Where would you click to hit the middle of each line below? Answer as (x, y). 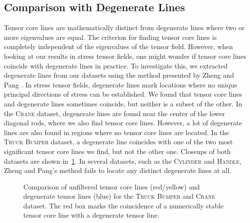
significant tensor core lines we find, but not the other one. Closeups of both (117, 151)
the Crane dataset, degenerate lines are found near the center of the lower (115, 113)
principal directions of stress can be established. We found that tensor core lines (123, 94)
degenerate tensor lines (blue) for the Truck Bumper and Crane (119, 196)
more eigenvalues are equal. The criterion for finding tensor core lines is (110, 37)
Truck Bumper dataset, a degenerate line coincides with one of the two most (118, 142)
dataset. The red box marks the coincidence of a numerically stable (124, 205)
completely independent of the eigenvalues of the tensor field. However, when (118, 46)
